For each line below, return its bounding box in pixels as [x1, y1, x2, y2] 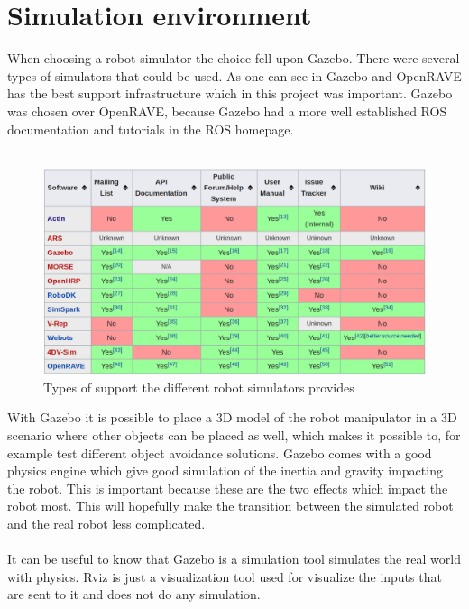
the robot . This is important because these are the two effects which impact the [7, 478, 448, 497]
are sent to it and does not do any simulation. [7, 585, 261, 604]
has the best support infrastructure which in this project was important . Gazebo [7, 84, 453, 103]
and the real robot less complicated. [7, 514, 206, 532]
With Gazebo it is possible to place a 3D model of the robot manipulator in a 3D [7, 408, 457, 427]
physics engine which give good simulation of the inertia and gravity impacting [7, 461, 443, 480]
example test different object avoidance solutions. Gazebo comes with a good [7, 443, 432, 462]
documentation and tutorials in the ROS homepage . [7, 119, 294, 138]
